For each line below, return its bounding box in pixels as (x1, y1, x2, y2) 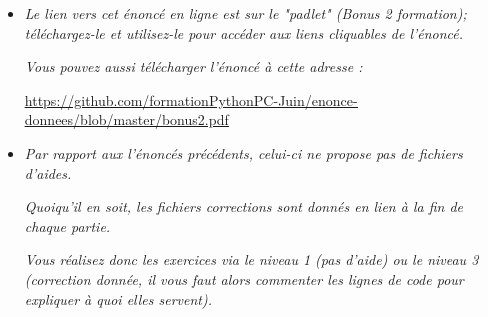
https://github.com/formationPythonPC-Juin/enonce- (24, 89, 358, 110)
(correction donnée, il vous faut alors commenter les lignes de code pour (24, 268, 464, 289)
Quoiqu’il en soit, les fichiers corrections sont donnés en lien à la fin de (24, 196, 463, 217)
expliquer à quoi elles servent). (24, 288, 213, 309)
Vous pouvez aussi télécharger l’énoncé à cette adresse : (24, 56, 363, 77)
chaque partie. (24, 215, 111, 236)
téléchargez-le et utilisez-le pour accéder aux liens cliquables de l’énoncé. (24, 22, 464, 43)
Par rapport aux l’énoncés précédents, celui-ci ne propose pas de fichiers (24, 142, 463, 163)
